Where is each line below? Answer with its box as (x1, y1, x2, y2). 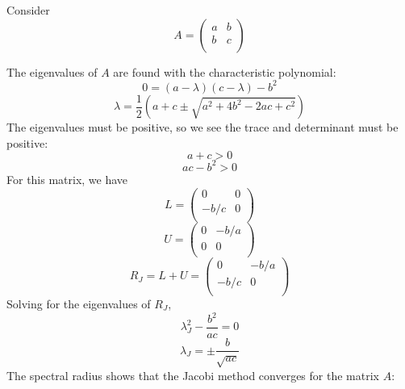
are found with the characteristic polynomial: (113, 63, 336, 80)
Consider (6, 2, 50, 18)
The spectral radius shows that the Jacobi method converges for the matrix (6, 366, 379, 383)
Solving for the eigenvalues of (6, 295, 151, 312)
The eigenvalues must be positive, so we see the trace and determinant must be (6, 119, 399, 136)
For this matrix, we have (6, 170, 128, 187)
